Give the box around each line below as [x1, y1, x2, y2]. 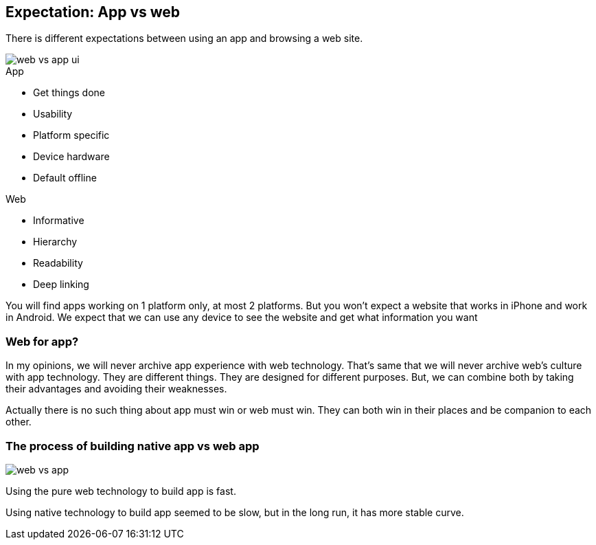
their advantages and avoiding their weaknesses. [5, 383, 227, 395]
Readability [33, 257, 83, 269]
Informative [33, 214, 84, 227]
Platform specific [33, 129, 110, 142]
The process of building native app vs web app [5, 438, 260, 453]
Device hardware [33, 151, 110, 163]
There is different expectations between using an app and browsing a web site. [5, 32, 363, 45]
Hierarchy [33, 236, 78, 248]
